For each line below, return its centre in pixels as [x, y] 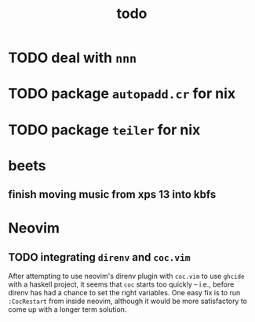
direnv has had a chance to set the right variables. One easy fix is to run [124, 293]
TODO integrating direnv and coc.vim [99, 257]
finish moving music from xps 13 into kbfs [112, 194]
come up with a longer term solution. [67, 309]
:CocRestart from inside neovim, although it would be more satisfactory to [128, 301]
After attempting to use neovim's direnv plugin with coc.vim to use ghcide [126, 276]
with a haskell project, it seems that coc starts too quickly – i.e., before [121, 284]
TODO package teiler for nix [104, 130]
